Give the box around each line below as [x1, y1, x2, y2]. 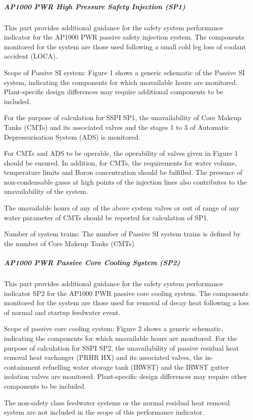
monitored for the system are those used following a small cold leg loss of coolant [4, 41, 246, 51]
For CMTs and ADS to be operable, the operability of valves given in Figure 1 [4, 148, 238, 158]
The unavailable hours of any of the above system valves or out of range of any [4, 203, 240, 213]
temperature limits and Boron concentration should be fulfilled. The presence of [4, 167, 243, 177]
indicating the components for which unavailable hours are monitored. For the [4, 333, 237, 343]
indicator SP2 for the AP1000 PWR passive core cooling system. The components [4, 288, 249, 298]
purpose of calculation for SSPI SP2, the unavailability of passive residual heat [4, 342, 239, 353]
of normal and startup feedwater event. [4, 307, 120, 317]
